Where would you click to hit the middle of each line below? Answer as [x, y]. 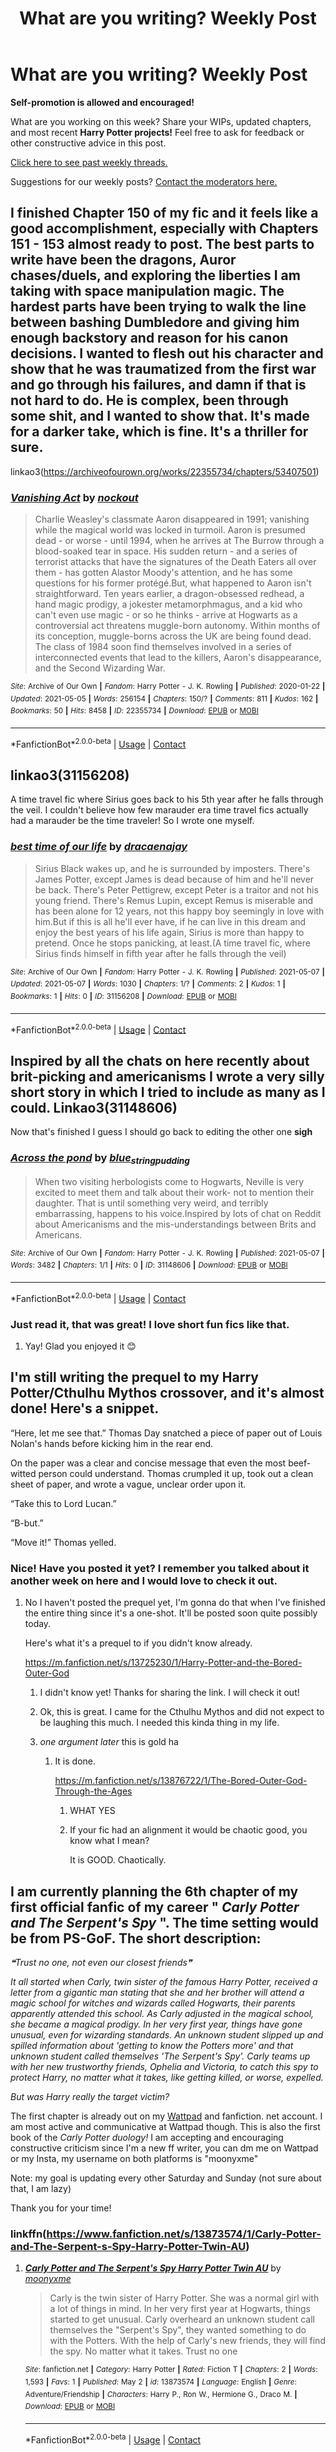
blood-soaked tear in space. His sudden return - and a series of [166, 551]
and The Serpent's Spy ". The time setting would [164, 1922]
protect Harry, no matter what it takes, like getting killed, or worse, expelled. [167, 2077]
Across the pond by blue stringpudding [100, 1159]
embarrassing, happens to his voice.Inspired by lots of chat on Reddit [178, 1213]
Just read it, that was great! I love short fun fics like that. [150, 1324]
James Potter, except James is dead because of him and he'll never [174, 879]
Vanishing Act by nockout [74, 497]
